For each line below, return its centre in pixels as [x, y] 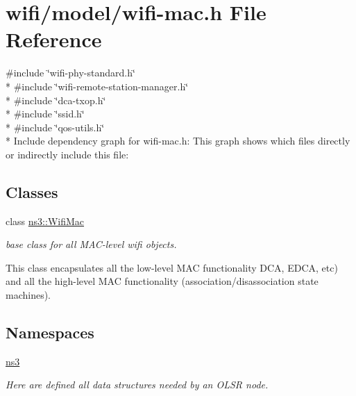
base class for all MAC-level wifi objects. [91, 244]
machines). [28, 295]
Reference [54, 39]
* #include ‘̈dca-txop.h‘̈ [56, 100]
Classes [32, 191]
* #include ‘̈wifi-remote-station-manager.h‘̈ [97, 86]
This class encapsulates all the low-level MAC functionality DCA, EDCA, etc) [172, 267]
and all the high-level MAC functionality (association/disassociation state [162, 281]
